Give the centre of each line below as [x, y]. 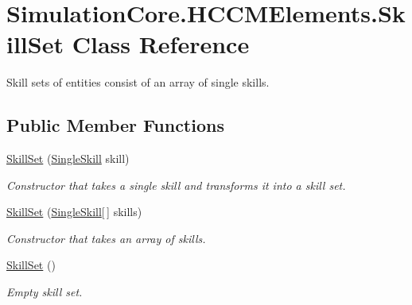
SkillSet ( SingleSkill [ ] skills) [74, 212]
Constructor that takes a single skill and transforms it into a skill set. [176, 185]
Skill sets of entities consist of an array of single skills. [138, 82]
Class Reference [161, 44]
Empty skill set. [45, 292]
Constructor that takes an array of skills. [106, 238]
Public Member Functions [115, 125]
